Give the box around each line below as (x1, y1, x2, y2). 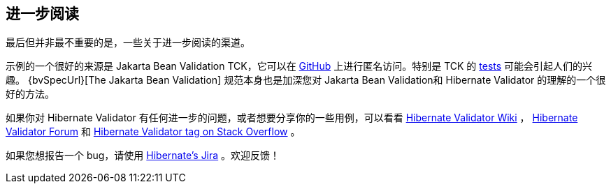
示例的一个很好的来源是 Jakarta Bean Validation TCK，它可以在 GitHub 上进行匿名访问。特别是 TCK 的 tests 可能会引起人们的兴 (6, 60, 593, 73)
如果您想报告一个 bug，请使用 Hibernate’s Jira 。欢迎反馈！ (6, 149, 280, 162)
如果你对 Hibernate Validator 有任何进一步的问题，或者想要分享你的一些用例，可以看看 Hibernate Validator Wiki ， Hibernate (6, 112, 578, 124)
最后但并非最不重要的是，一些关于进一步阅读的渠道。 (6, 36, 250, 49)
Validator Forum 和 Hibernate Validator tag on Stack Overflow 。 (6, 126, 301, 138)
